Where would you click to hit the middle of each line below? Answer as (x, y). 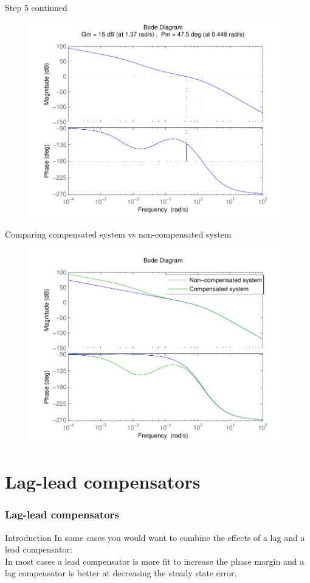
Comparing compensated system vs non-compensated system (118, 234)
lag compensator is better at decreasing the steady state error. (121, 573)
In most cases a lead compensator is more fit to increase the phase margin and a (155, 561)
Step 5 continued (36, 7)
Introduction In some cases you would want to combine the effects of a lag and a (155, 537)
